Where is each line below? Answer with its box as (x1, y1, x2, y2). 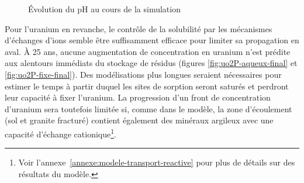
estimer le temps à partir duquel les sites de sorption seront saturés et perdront (5, 80, 289, 92)
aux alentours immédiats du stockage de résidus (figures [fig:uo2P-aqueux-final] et (5, 57, 298, 69)
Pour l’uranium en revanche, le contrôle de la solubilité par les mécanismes (5, 22, 272, 34)
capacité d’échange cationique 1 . (5, 126, 116, 140)
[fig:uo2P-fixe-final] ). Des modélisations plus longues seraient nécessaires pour (5, 68, 282, 80)
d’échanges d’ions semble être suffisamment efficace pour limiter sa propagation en (5, 34, 299, 46)
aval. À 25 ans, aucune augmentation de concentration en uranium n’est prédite (5, 45, 291, 57)
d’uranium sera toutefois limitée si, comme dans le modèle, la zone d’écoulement (5, 102, 292, 115)
